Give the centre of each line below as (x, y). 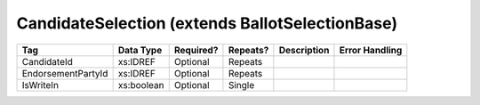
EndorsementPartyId (65, 73)
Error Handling (371, 50)
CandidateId (47, 61)
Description (304, 50)
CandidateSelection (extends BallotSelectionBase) (207, 23)
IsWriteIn (40, 85)
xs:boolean (141, 85)
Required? (196, 50)
